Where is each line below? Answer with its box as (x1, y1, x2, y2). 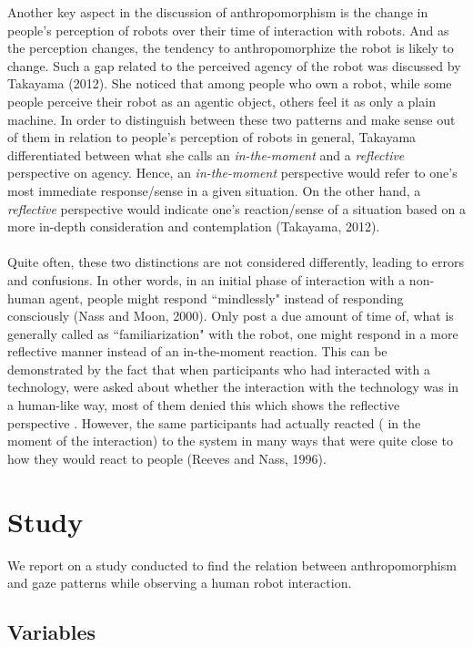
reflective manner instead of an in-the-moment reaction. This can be (7, 342, 387, 361)
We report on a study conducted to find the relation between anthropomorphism (7, 555, 457, 574)
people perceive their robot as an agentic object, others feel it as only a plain (7, 91, 436, 110)
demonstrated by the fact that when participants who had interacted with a (7, 359, 431, 378)
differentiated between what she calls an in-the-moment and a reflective (7, 145, 405, 164)
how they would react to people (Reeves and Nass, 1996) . (7, 448, 327, 467)
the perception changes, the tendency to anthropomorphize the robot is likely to (7, 38, 454, 57)
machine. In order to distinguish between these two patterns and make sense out (7, 109, 456, 128)
